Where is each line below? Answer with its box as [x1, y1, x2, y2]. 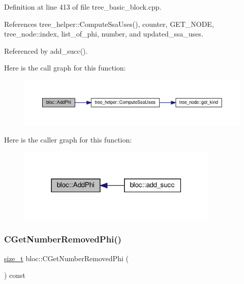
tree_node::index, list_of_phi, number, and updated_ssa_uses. [4, 28, 203, 39]
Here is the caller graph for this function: [4, 134, 132, 145]
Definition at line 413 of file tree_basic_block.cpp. [4, 2, 162, 12]
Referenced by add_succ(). [4, 45, 88, 56]
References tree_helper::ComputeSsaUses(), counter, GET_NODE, [4, 18, 214, 29]
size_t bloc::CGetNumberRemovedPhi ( [4, 253, 129, 263]
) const [4, 270, 26, 280]
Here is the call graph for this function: [4, 62, 126, 73]
